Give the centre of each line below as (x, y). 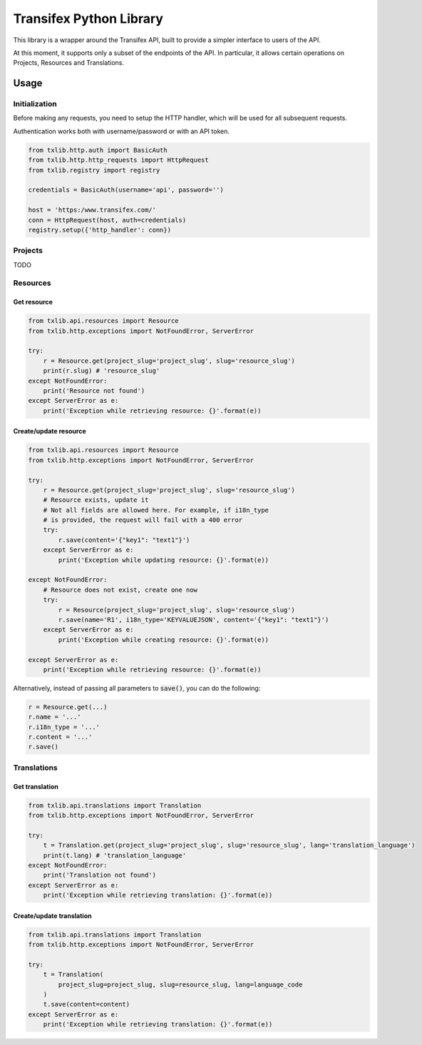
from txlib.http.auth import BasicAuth (98, 150)
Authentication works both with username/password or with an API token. (121, 131)
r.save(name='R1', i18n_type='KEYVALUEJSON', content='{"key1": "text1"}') (194, 620)
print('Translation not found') (100, 875)
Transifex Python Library (88, 19)
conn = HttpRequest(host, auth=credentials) (107, 220)
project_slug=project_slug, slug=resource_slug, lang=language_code (180, 984)
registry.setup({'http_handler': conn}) (99, 230)
